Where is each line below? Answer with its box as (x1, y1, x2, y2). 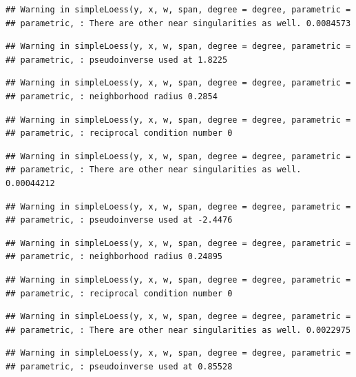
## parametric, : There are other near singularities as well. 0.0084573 (6, 18, 351, 28)
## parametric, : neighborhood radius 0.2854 (6, 91, 218, 101)
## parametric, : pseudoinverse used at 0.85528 (6, 361, 233, 371)
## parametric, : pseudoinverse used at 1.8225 (6, 54, 228, 65)
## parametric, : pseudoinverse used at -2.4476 (6, 215, 233, 225)
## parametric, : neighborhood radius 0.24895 (6, 252, 222, 262)
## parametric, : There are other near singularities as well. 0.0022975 (6, 325, 351, 335)
